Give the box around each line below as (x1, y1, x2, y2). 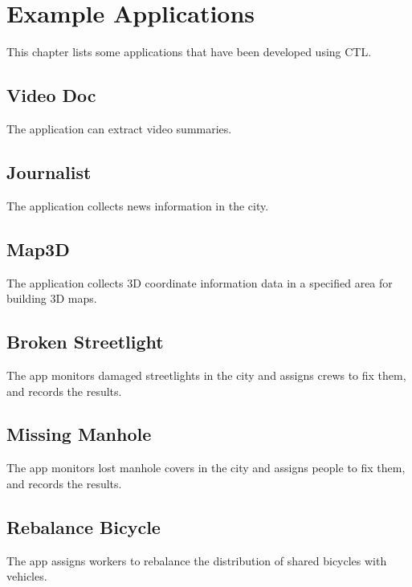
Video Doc (6, 83, 96, 108)
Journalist (6, 159, 92, 184)
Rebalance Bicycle (6, 514, 161, 539)
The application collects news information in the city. (6, 197, 269, 214)
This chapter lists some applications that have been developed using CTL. (6, 43, 372, 60)
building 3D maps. (6, 290, 97, 307)
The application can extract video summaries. (6, 120, 232, 137)
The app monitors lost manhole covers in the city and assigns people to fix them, (6, 459, 406, 476)
